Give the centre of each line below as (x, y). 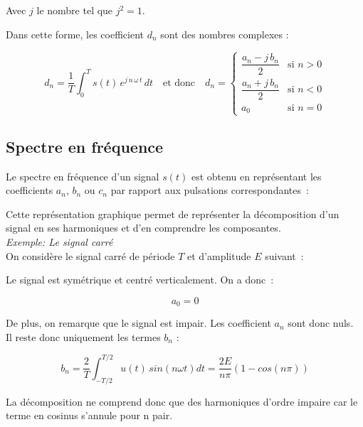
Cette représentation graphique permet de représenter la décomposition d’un (173, 213)
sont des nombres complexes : (225, 34)
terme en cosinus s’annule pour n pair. (89, 415)
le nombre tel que (75, 10)
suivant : (284, 255)
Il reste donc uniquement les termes (83, 336)
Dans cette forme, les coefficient (75, 34)
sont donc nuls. (321, 323)
